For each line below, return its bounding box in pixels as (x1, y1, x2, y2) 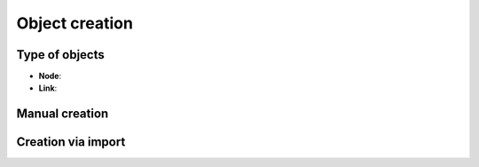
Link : (38, 83, 58, 93)
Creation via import (16, 134, 126, 150)
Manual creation (16, 107, 109, 122)
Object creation (16, 13, 133, 33)
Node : (38, 71, 62, 82)
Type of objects (16, 47, 106, 62)
